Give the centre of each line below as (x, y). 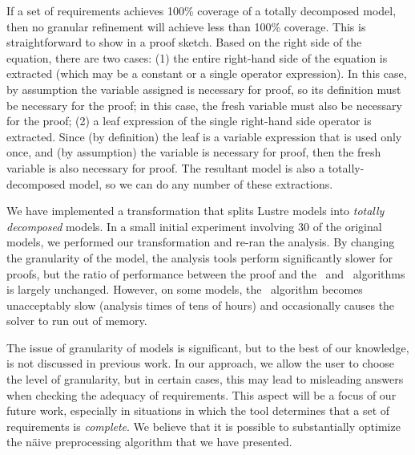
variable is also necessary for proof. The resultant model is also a (165, 167)
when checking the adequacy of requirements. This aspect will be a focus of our (201, 394)
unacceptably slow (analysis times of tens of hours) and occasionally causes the (201, 305)
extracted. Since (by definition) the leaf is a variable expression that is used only (204, 136)
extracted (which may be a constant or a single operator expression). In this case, (207, 73)
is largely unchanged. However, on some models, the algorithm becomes (185, 289)
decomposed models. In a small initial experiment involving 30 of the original (194, 226)
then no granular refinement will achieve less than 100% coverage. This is (186, 26)
